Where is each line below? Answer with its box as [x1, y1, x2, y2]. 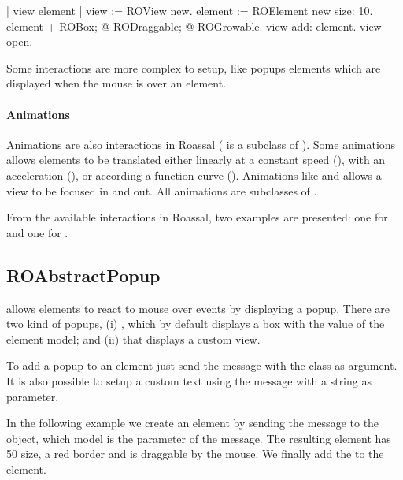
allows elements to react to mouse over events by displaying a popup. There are [6, 300, 390, 316]
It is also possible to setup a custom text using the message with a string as [6, 372, 372, 389]
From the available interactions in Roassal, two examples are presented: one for [6, 209, 388, 225]
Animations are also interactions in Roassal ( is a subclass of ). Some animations [6, 136, 396, 152]
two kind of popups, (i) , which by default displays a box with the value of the [6, 315, 385, 332]
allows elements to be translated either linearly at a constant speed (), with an [6, 151, 386, 168]
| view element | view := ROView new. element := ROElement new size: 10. [6, 2, 373, 18]
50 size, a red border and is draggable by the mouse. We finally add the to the [6, 445, 384, 462]
